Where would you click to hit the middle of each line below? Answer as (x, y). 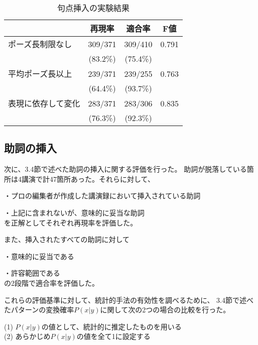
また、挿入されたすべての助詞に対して (67, 239)
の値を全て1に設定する (113, 336)
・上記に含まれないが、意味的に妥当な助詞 (74, 212)
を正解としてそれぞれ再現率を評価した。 (71, 222)
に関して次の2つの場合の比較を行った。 (165, 310)
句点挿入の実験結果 (94, 8)
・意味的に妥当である (39, 256)
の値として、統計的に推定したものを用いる (111, 326)
